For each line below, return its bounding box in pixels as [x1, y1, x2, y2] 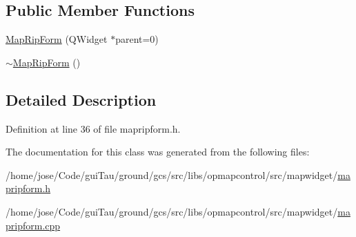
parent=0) [115, 32, 159, 46]
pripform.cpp [6, 218, 61, 232]
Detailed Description [6, 88, 157, 110]
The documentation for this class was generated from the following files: [6, 144, 310, 159]
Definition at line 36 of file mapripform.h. [6, 121, 181, 135]
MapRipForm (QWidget [6, 32, 108, 46]
